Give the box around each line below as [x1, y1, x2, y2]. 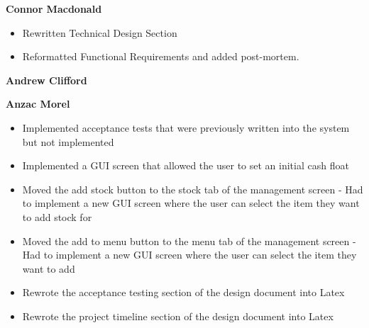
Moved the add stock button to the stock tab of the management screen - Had [22, 181, 363, 196]
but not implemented [22, 134, 114, 149]
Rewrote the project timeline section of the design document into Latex [22, 308, 334, 323]
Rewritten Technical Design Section [22, 25, 177, 40]
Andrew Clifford [6, 72, 87, 87]
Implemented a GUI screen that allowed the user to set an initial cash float [22, 158, 349, 173]
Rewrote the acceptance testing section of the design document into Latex [22, 285, 345, 300]
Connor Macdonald [6, 1, 102, 16]
